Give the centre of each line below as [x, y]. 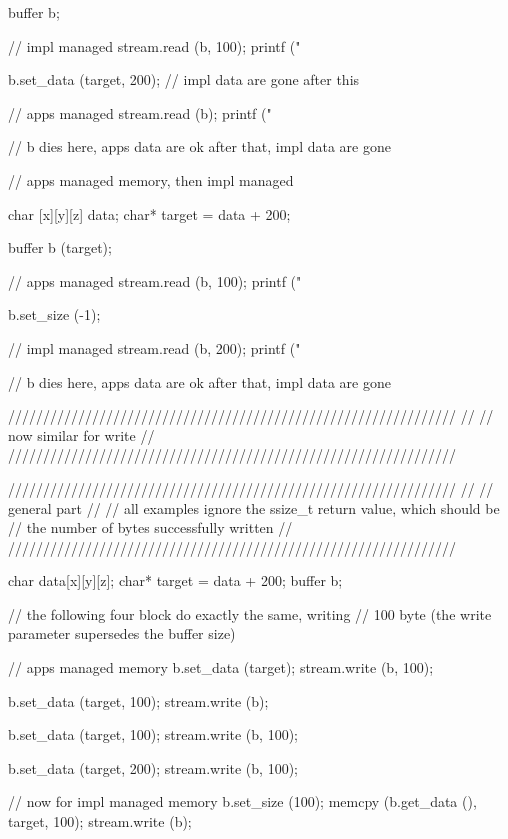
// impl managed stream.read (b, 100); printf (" [154, 45]
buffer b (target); [60, 247]
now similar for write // [81, 434]
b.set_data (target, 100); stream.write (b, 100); [153, 734]
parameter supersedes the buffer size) [122, 633]
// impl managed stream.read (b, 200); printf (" [154, 347]
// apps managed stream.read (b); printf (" [140, 112]
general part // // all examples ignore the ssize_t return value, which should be [254, 507]
